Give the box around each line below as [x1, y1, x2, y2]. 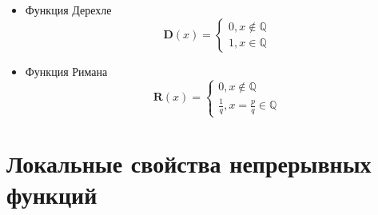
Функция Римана [25, 62, 108, 79]
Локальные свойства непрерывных [6, 147, 372, 180]
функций [6, 178, 97, 211]
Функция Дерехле [25, 2, 112, 18]
